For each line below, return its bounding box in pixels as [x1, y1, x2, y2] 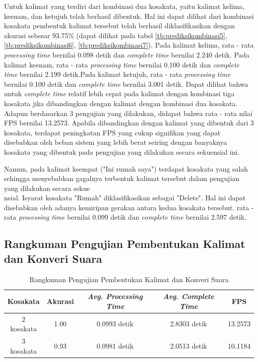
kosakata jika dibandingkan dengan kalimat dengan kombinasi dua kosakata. [4, 98, 238, 108]
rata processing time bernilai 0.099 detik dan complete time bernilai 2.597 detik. [4, 212, 247, 222]
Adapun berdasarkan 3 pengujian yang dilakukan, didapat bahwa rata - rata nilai [4, 108, 253, 118]
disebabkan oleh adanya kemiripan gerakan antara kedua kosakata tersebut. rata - [4, 202, 254, 212]
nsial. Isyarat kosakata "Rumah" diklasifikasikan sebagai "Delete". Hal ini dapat [4, 192, 246, 203]
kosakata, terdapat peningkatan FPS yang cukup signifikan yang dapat [4, 127, 221, 137]
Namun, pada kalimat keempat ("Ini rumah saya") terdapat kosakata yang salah [4, 163, 248, 174]
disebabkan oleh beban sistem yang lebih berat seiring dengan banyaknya [4, 137, 227, 147]
